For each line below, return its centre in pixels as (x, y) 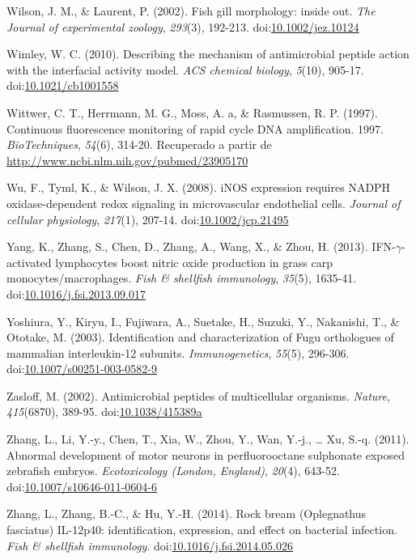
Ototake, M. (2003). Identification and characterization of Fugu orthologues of (200, 337)
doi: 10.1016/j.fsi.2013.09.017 (76, 293)
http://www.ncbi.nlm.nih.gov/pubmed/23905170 (127, 160)
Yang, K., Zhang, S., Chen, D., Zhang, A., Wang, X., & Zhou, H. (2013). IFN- (201, 246)
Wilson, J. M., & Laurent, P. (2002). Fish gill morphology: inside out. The (191, 11)
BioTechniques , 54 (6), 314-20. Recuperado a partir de (139, 144)
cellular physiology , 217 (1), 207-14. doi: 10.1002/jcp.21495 (148, 219)
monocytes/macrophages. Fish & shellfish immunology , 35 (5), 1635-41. (182, 278)
